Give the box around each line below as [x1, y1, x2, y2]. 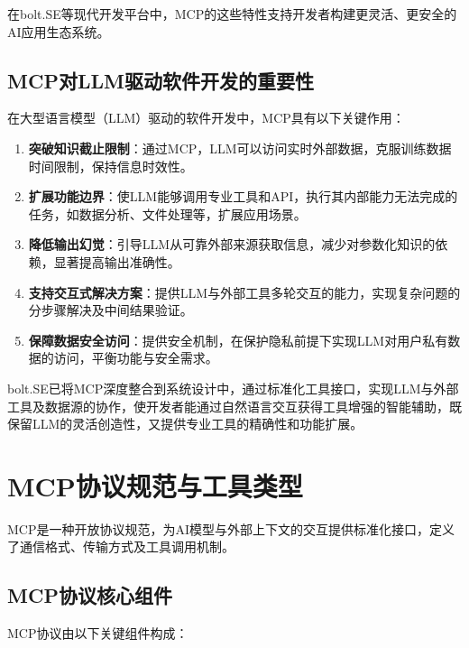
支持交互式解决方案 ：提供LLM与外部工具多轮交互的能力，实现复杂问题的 [28, 282, 461, 301]
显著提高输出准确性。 [53, 252, 180, 271]
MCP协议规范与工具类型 [7, 467, 303, 504]
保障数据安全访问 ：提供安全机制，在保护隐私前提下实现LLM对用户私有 [28, 330, 448, 349]
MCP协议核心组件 [7, 581, 172, 609]
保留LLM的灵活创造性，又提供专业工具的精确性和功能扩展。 [7, 414, 363, 433]
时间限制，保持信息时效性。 [28, 156, 193, 175]
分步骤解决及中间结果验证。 [28, 301, 193, 319]
